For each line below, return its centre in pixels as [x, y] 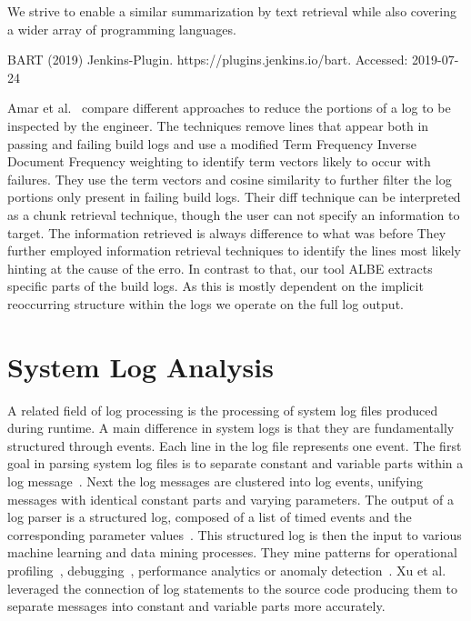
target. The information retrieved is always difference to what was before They [227, 232]
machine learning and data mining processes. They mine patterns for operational [232, 552]
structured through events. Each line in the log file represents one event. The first [235, 445]
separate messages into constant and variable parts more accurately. [196, 606]
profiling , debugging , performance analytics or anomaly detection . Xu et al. [227, 570]
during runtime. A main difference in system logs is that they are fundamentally [231, 428]
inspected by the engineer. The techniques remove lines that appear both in [218, 125]
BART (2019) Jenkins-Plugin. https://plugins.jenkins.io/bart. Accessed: [208, 60]
